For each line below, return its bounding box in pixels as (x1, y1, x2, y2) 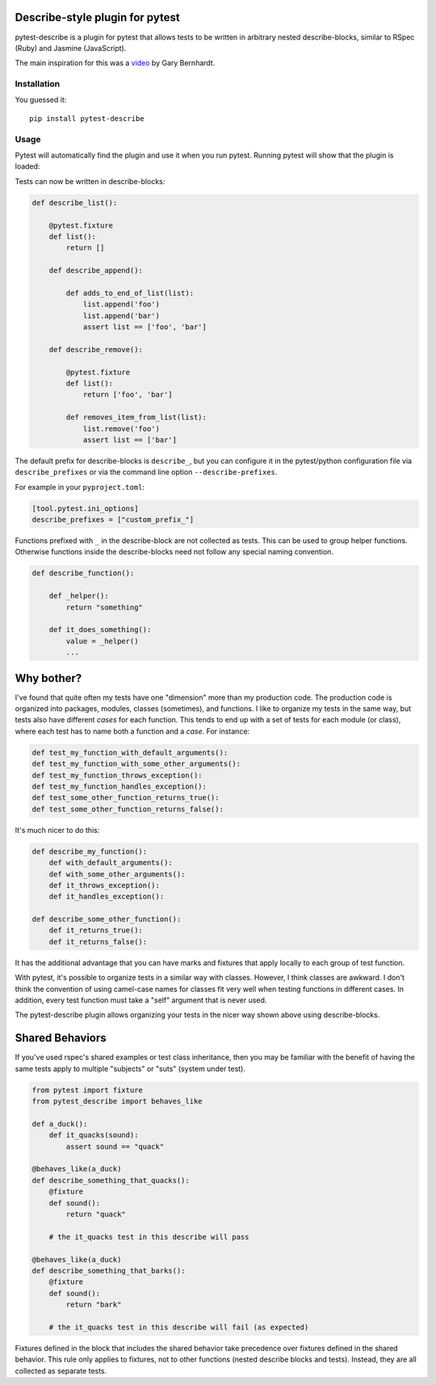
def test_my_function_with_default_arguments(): (31, 747, 228, 757)
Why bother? (15, 671, 82, 685)
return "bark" (65, 1300, 122, 1309)
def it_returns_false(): (48, 937, 148, 946)
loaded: (15, 161, 40, 171)
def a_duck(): (31, 1119, 88, 1128)
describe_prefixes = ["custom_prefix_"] (31, 515, 194, 525)
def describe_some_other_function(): (31, 914, 182, 924)
